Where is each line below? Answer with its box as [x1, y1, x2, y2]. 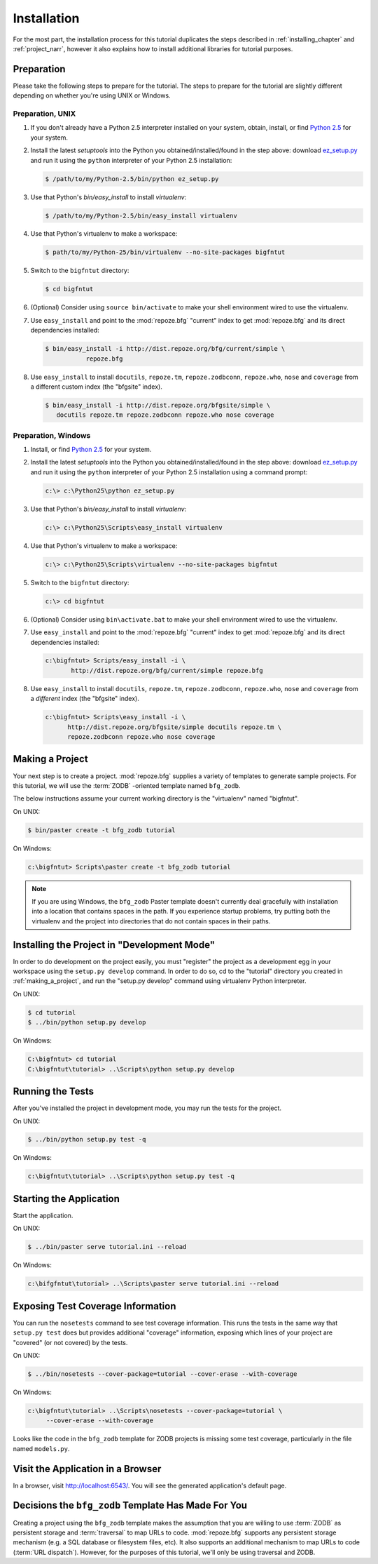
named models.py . [13, 1444, 70, 1452]
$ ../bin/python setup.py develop [27, 1018, 146, 1027]
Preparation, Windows [13, 430, 91, 440]
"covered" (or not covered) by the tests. [13, 1338, 128, 1346]
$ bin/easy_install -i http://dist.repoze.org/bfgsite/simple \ [45, 401, 271, 409]
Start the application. [13, 1211, 73, 1219]
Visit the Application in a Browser [13, 1463, 162, 1475]
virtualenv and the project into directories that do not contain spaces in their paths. [31, 916, 271, 925]
